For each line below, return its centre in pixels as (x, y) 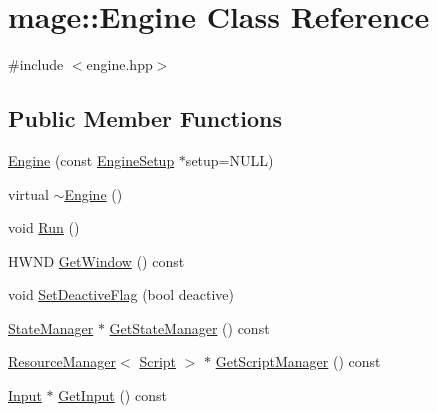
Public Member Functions (145, 118)
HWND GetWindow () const (96, 260)
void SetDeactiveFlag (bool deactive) (121, 294)
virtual (28, 193)
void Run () (44, 227)
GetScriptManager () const (298, 361)
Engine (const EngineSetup (91, 159)
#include (36, 64)
